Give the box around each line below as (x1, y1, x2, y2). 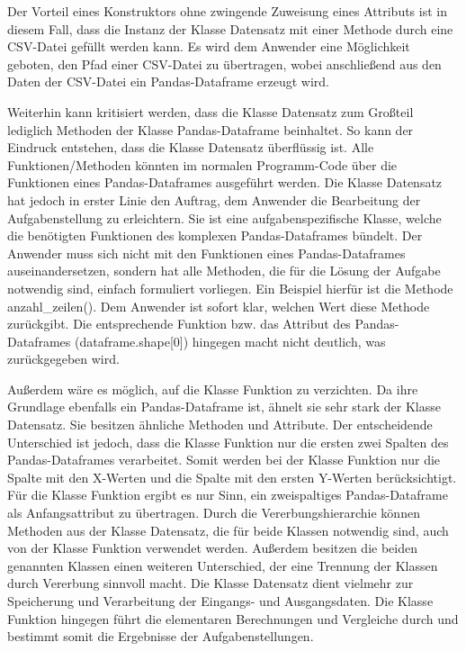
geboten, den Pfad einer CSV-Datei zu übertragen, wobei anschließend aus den (7, 54, 442, 73)
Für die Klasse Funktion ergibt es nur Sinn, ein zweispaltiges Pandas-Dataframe (7, 485, 448, 504)
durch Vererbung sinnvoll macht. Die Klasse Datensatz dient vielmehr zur (7, 574, 414, 592)
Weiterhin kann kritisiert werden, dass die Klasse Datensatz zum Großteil (7, 102, 414, 121)
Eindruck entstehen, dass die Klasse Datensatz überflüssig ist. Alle (7, 138, 374, 157)
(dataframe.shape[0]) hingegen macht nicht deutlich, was (74, 331, 386, 350)
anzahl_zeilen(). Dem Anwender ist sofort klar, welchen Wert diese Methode (7, 296, 430, 315)
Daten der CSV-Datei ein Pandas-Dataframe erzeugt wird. (7, 72, 330, 91)
